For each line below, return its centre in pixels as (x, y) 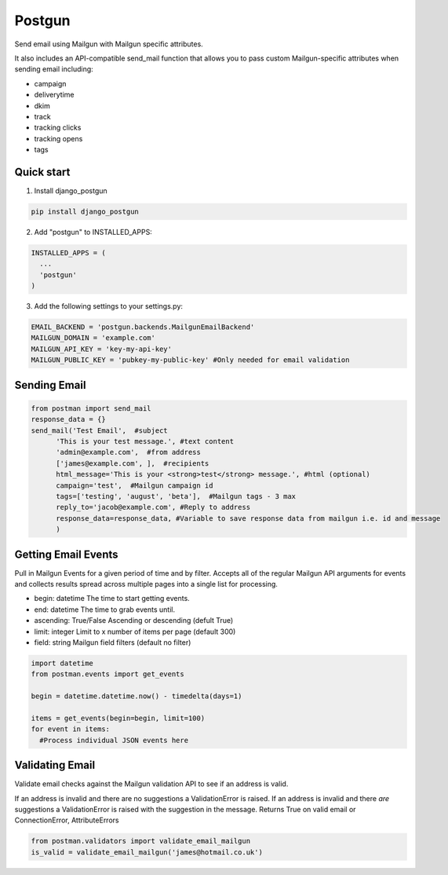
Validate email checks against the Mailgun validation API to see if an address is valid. (151, 784)
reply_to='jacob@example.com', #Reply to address (153, 507)
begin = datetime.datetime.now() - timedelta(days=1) (137, 696)
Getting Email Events (66, 554)
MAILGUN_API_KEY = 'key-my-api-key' (102, 349)
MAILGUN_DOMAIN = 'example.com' (93, 338)
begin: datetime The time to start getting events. (112, 599)
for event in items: (70, 729)
